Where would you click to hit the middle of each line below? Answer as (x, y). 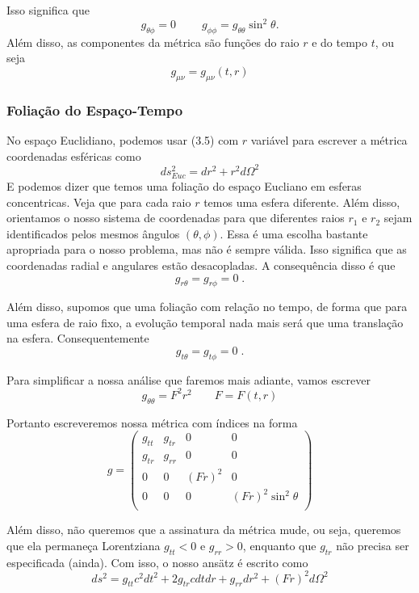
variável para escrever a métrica (329, 140)
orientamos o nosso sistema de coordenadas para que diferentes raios (176, 218)
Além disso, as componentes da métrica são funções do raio (153, 42)
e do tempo (340, 42)
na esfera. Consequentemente (78, 338)
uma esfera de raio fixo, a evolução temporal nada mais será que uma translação (205, 322)
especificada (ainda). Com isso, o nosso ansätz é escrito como (157, 562)
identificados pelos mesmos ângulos (93, 233)
